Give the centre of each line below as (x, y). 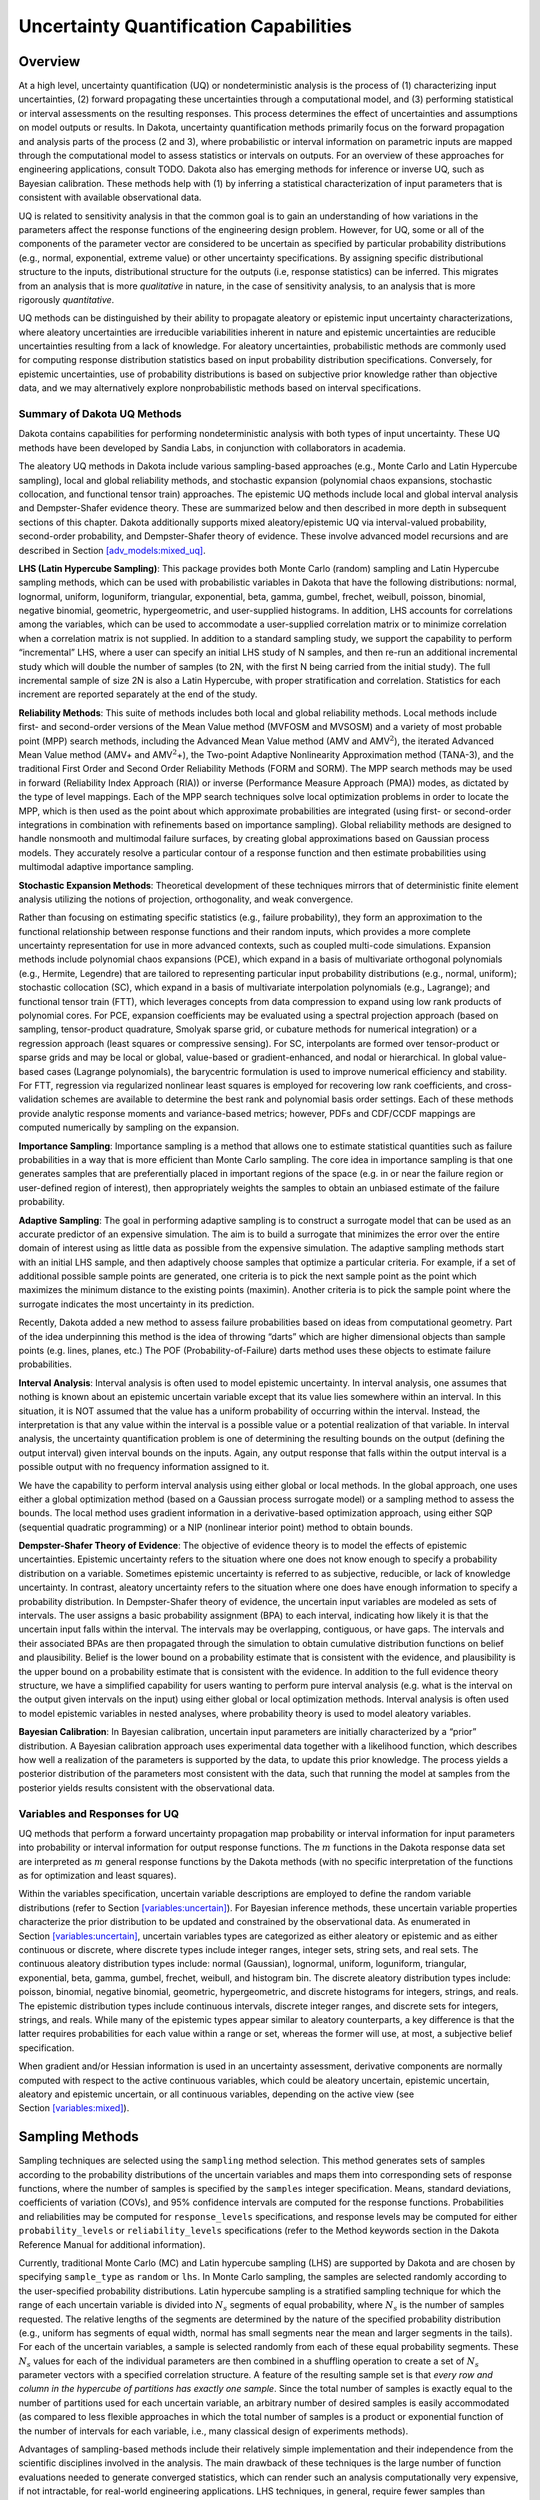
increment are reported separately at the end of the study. (138, 694)
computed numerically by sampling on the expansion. (129, 1127)
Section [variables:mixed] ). (74, 2108)
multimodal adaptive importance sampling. (106, 867)
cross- (498, 1085)
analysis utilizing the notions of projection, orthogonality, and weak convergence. (186, 899)
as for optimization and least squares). (97, 1876)
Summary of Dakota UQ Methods (100, 414)
